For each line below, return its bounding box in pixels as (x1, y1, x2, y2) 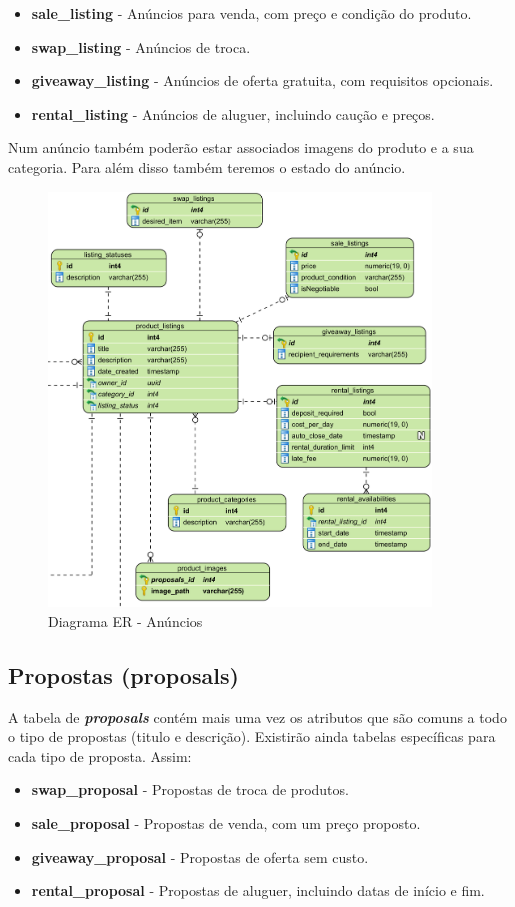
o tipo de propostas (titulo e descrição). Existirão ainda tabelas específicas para (8, 726, 496, 747)
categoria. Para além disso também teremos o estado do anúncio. (8, 156, 406, 177)
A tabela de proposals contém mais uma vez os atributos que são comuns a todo (8, 706, 507, 727)
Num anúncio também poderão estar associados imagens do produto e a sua (8, 137, 474, 158)
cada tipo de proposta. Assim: (8, 745, 192, 766)
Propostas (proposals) (8, 659, 239, 690)
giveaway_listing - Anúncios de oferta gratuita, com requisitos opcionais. (31, 70, 494, 91)
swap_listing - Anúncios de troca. (31, 36, 251, 57)
